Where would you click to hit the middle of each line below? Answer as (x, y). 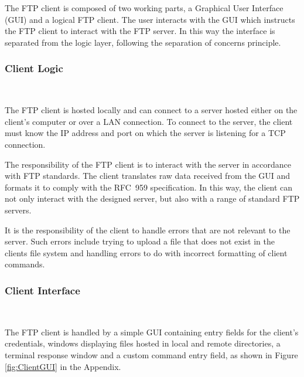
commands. (25, 264)
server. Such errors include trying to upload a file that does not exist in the (140, 241)
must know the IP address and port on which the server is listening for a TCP (145, 133)
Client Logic (34, 68)
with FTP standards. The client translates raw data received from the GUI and (148, 176)
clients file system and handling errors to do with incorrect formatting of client (146, 252)
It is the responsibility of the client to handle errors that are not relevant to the (148, 230)
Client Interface (42, 290)
